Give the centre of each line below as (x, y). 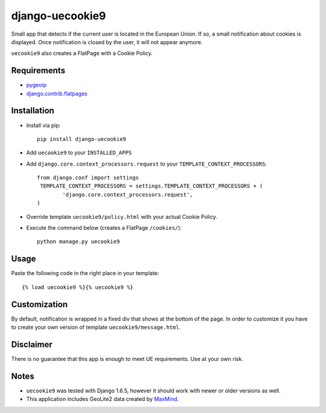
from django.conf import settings (88, 178)
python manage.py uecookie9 (78, 242)
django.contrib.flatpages (57, 93)
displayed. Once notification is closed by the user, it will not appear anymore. (107, 42)
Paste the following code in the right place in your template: (85, 273)
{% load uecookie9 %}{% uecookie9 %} (78, 287)
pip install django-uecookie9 (82, 139)
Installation (33, 111)
